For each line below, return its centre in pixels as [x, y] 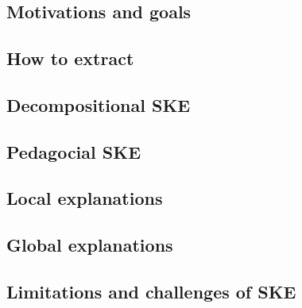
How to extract [70, 58]
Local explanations [85, 198]
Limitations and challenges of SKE [151, 291]
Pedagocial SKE [74, 151]
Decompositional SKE [99, 104]
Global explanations [90, 245]
